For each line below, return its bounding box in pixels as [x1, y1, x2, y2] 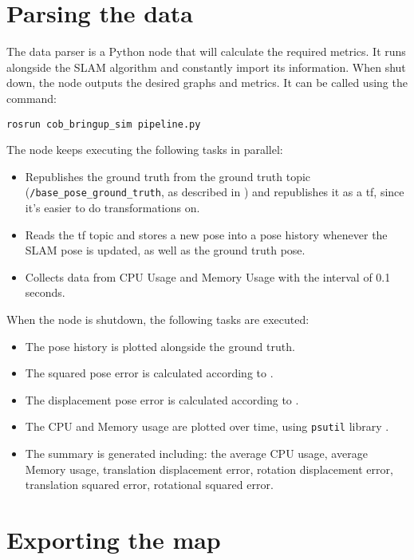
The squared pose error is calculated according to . [25, 365, 274, 381]
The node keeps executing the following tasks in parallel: [6, 141, 283, 158]
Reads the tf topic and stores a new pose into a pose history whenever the [25, 226, 388, 243]
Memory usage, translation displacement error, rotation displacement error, [25, 460, 393, 477]
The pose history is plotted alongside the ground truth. [25, 337, 295, 354]
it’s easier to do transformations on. [25, 199, 200, 215]
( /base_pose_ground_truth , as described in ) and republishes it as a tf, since [25, 183, 404, 200]
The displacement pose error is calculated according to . [25, 391, 299, 408]
